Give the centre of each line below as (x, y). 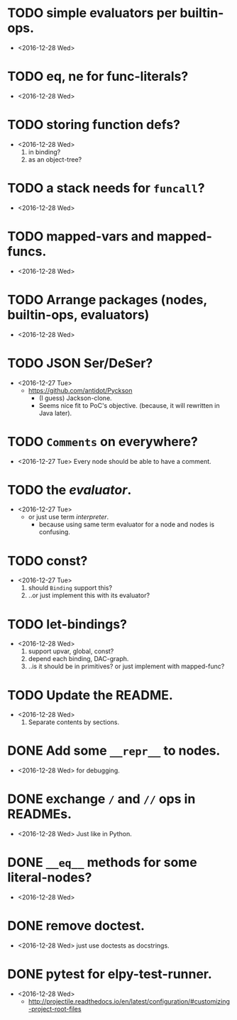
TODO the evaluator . (70, 490)
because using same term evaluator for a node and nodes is (127, 525)
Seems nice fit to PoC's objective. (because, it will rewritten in (129, 405)
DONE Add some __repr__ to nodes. (114, 751)
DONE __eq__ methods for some (102, 863)
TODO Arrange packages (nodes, (108, 300)
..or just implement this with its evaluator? (89, 595)
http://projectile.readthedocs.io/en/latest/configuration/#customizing (129, 1001)
